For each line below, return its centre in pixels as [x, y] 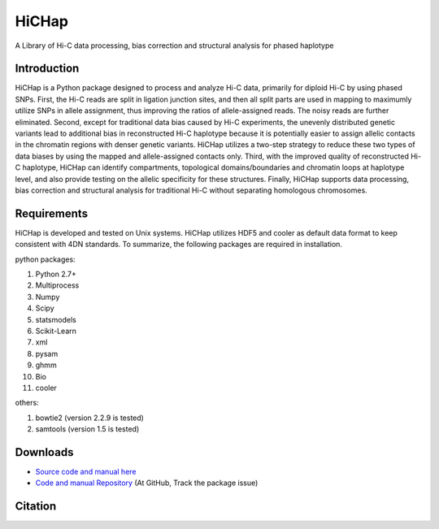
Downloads [44, 452]
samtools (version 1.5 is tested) [87, 429]
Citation [36, 507]
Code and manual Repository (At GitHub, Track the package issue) [147, 483]
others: [27, 403]
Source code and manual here [86, 472]
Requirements [52, 213]
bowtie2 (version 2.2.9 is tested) [89, 418]
